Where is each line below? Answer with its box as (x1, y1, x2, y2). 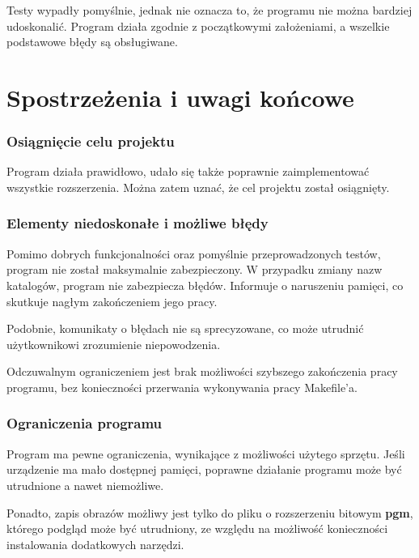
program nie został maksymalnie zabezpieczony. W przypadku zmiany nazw (6, 261, 383, 278)
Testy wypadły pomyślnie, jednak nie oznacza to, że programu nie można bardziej (6, 2, 413, 18)
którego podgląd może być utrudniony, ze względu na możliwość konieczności (6, 520, 388, 537)
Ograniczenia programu (6, 413, 163, 433)
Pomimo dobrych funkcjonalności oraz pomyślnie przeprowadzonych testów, (6, 245, 381, 262)
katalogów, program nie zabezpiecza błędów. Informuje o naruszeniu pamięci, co (6, 276, 404, 293)
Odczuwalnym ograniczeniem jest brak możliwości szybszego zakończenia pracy (6, 363, 398, 380)
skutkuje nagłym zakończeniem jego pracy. (6, 292, 218, 309)
